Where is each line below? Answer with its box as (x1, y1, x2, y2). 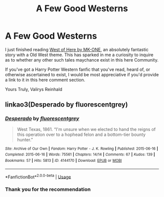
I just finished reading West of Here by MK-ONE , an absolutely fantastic (5, 46, 149, 52)
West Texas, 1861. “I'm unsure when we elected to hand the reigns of (17, 126, 156, 132)
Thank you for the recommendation (5, 186, 91, 193)
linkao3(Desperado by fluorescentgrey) (5, 101, 128, 109)
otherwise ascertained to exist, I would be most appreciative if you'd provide (5, 71, 159, 77)
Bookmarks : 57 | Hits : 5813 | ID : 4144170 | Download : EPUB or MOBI (5, 158, 122, 163)
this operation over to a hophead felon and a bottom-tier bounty (17, 131, 146, 137)
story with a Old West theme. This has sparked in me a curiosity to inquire (5, 52, 154, 58)
